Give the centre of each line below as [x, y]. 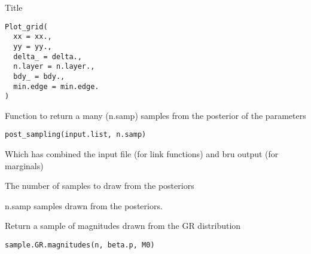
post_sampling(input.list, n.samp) [76, 135]
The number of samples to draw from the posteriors [100, 186]
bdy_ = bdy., [39, 76]
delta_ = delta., [48, 56]
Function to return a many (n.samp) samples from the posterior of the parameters [155, 115]
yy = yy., [33, 46]
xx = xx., [33, 37]
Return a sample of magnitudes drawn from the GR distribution [123, 226]
